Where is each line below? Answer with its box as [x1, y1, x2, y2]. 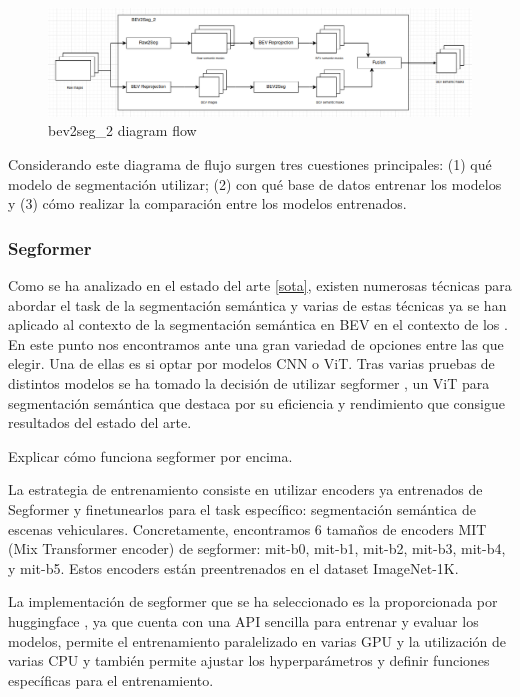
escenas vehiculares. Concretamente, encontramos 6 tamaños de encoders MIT [8, 518, 487, 539]
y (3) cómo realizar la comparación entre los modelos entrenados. [8, 193, 407, 214]
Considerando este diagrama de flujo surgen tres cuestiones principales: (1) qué [8, 154, 492, 175]
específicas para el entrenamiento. [8, 669, 214, 690]
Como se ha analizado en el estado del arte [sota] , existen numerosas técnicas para [8, 275, 512, 296]
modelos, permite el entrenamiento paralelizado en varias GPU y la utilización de [8, 630, 506, 651]
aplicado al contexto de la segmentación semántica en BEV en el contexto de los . [8, 314, 508, 335]
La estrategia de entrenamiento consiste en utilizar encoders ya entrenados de [8, 479, 483, 500]
